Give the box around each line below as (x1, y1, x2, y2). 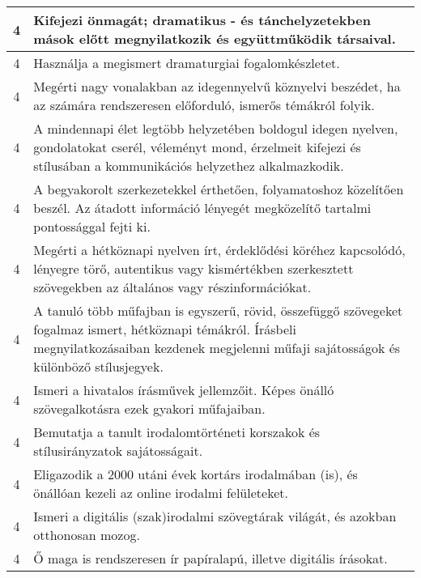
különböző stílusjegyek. (33, 357, 164, 376)
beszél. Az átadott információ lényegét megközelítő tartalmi (33, 198, 372, 217)
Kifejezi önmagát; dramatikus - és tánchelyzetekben (33, 11, 371, 29)
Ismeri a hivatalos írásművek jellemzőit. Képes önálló (33, 380, 334, 399)
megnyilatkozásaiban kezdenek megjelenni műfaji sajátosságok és (33, 338, 401, 357)
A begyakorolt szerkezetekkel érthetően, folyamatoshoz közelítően (33, 180, 404, 198)
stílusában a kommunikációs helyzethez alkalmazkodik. (33, 156, 344, 175)
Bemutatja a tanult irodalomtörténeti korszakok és (33, 423, 321, 441)
